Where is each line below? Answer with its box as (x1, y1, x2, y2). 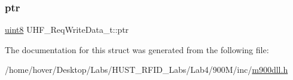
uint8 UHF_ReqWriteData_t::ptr (5, 23, 129, 36)
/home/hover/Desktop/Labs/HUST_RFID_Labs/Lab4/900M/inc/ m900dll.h (5, 63, 288, 76)
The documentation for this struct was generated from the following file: (5, 43, 269, 56)
